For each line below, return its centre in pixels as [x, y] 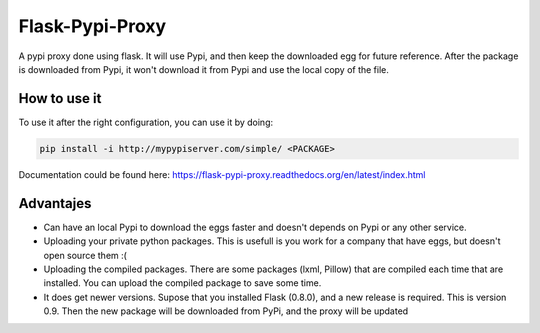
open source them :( [85, 255]
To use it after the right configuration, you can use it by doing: [146, 122]
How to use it [60, 98]
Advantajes [55, 203]
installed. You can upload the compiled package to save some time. [182, 283]
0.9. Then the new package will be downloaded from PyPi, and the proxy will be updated [226, 311]
